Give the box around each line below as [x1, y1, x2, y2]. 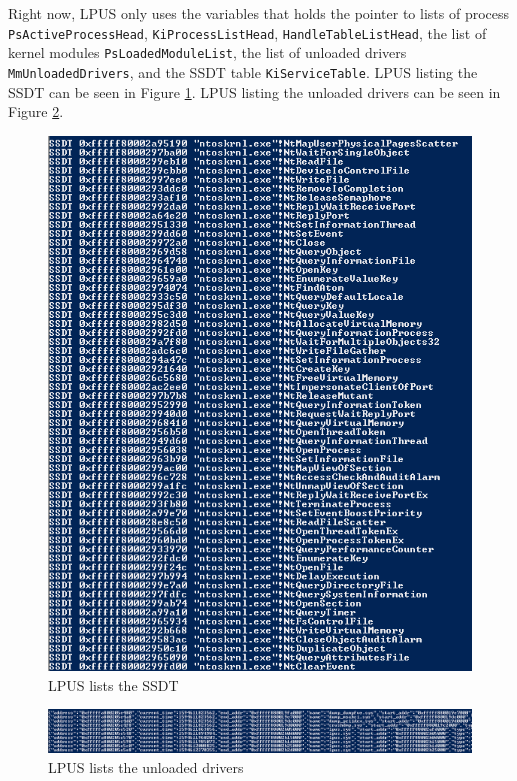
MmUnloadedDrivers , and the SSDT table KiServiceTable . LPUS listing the [8, 61, 478, 82]
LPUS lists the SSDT [48, 674, 179, 695]
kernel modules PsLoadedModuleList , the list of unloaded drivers [8, 42, 407, 63]
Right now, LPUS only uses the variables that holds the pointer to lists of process [8, 3, 510, 23]
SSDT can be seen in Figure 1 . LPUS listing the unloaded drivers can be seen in [8, 81, 501, 102]
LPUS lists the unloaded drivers [48, 757, 244, 778]
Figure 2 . [8, 101, 64, 122]
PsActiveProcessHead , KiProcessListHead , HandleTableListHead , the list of [8, 22, 487, 43]
